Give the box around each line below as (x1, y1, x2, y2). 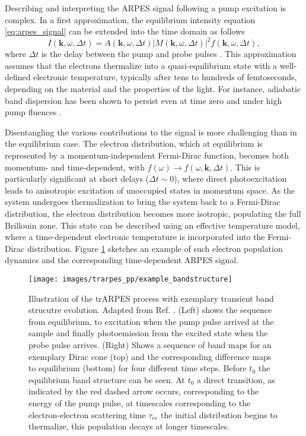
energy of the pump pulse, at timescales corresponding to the (28, 396, 251, 409)
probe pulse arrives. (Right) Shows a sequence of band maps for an (28, 339, 272, 350)
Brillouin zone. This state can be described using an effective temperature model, (5, 219, 300, 231)
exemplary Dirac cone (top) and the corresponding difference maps (28, 350, 272, 362)
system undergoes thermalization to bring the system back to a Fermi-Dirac (5, 195, 280, 208)
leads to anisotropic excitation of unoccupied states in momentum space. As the (5, 184, 295, 196)
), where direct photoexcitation (174, 172, 287, 185)
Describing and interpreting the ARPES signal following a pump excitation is (5, 2, 286, 14)
